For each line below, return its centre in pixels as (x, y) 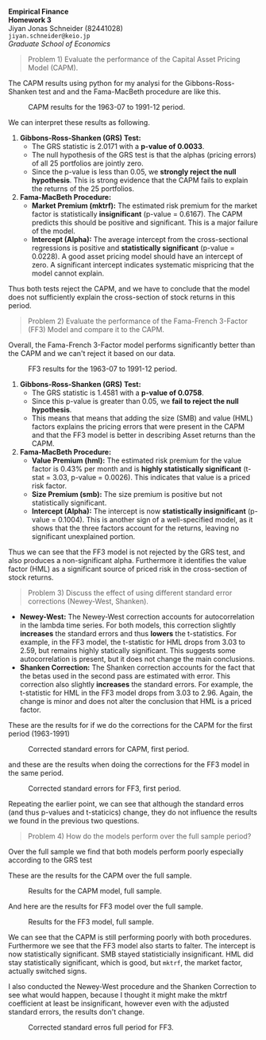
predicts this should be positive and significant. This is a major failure (145, 223)
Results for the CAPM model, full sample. (95, 891)
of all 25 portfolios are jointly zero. (88, 163)
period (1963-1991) (39, 733)
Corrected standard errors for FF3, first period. (104, 788)
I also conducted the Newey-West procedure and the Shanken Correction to (132, 986)
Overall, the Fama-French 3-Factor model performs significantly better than (132, 345)
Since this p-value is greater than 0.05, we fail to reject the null (135, 401)
